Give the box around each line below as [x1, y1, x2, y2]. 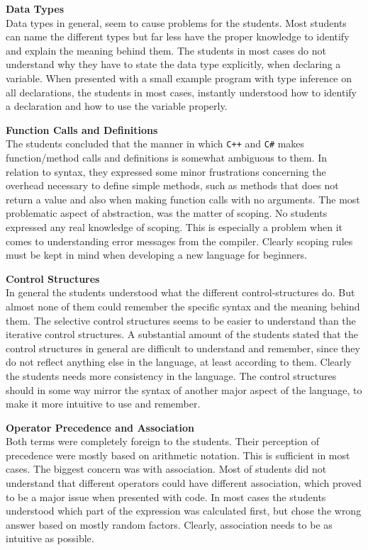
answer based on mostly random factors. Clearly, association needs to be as [6, 517, 333, 532]
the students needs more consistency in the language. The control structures [6, 368, 337, 383]
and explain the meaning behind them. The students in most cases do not [6, 43, 326, 57]
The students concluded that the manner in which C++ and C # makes [6, 136, 305, 151]
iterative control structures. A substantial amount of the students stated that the [6, 327, 358, 342]
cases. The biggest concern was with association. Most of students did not [6, 461, 327, 476]
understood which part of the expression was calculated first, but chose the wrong [6, 503, 362, 518]
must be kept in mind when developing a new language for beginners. [6, 247, 307, 262]
